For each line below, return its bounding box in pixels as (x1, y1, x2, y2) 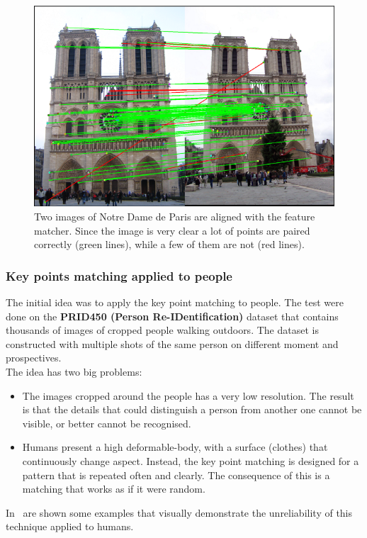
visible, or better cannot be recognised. (22, 415, 191, 430)
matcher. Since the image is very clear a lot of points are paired (34, 223, 310, 237)
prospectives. (6, 350, 62, 365)
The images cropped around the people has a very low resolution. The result (22, 388, 354, 403)
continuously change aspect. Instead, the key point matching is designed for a (22, 454, 359, 468)
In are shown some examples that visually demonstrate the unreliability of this (6, 505, 353, 520)
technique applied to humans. (6, 519, 134, 534)
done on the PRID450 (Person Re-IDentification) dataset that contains (6, 308, 339, 323)
